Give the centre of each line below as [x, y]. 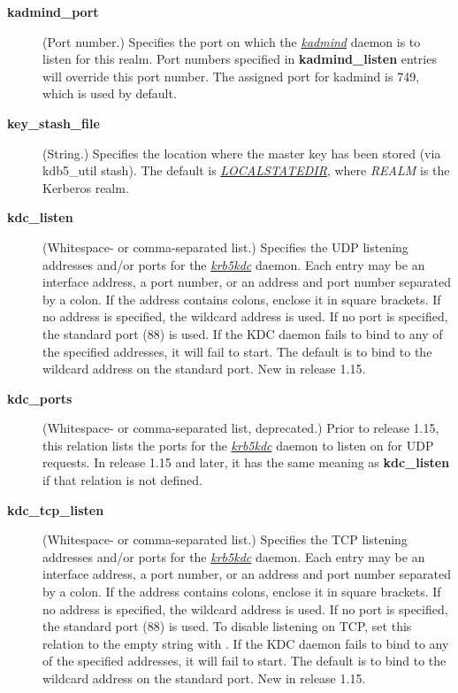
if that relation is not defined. [122, 480]
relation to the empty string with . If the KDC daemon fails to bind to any [246, 643]
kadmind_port [53, 12]
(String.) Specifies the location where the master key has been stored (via [242, 153]
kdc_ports [40, 398]
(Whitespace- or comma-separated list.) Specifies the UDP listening [225, 246]
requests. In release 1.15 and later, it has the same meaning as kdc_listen [246, 462]
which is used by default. [110, 93]
